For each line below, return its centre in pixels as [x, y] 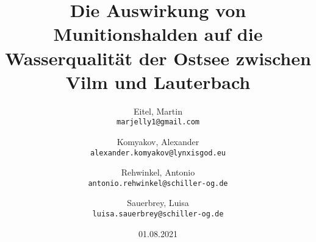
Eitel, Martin [158, 111]
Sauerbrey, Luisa [158, 203]
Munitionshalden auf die [158, 34]
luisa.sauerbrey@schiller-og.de [158, 214]
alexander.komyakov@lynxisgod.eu [158, 153]
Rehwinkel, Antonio [158, 172]
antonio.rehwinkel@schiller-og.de [158, 183]
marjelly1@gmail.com [158, 122]
